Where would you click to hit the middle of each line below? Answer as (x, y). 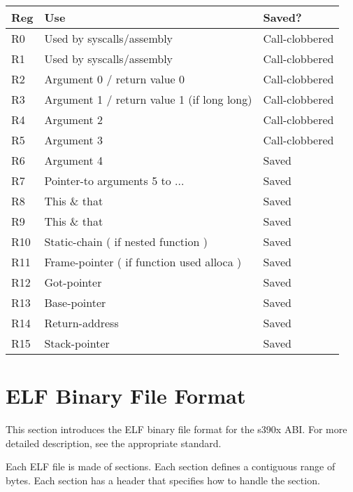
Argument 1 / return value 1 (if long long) (148, 99)
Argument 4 (74, 160)
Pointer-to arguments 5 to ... (114, 180)
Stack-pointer (77, 343)
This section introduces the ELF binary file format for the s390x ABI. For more (176, 429)
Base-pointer (75, 302)
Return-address (81, 323)
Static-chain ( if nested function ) (126, 241)
